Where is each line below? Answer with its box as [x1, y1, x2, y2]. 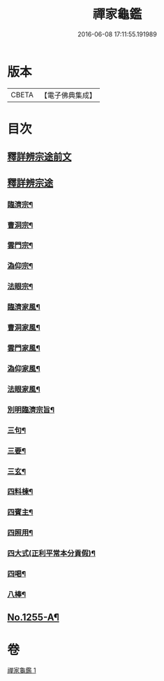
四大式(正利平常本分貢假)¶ [7, 549, 96, 559]
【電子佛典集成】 [40, 90, 96, 100]
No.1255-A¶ [7, 612, 59, 624]
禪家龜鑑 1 [7, 666, 36, 675]
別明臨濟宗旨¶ [7, 405, 54, 414]
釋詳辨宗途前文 [7, 151, 72, 163]
